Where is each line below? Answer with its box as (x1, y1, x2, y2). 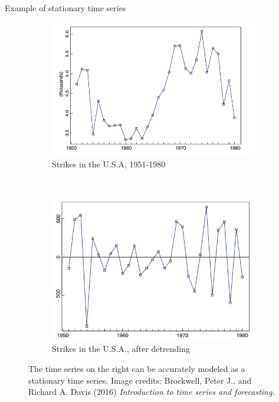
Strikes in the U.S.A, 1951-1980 (52, 158, 166, 170)
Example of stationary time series (5, 2, 126, 14)
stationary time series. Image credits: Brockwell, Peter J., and (28, 374, 252, 386)
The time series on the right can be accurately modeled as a (28, 363, 245, 375)
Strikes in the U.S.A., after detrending (52, 342, 190, 355)
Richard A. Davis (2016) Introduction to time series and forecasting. (28, 385, 275, 398)
